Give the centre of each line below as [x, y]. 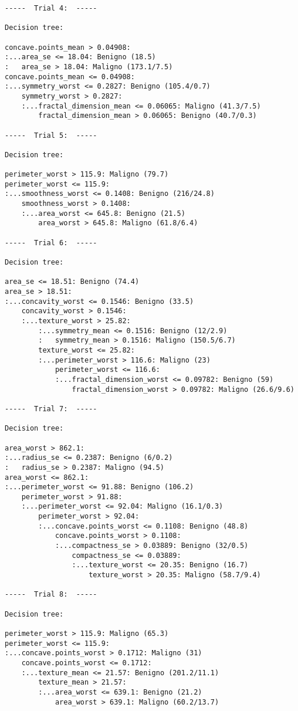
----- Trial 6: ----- [51, 243]
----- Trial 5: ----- [51, 135]
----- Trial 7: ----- [51, 409]
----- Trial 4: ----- [51, 8]
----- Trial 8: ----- [51, 595]
